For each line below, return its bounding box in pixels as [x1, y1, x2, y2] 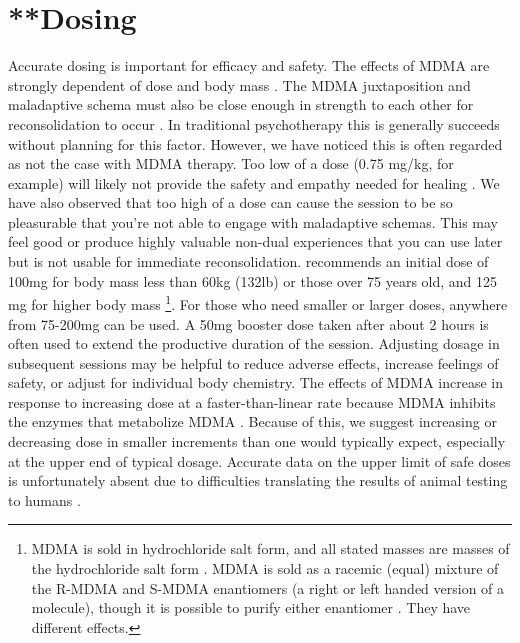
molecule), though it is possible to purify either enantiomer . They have [31, 597, 471, 618]
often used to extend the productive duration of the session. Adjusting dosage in [8, 333, 500, 354]
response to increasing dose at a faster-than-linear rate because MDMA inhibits [8, 391, 496, 412]
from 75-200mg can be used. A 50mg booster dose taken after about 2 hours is [8, 313, 489, 334]
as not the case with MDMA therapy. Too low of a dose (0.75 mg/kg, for [8, 153, 454, 174]
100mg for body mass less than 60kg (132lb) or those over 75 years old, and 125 [8, 270, 498, 291]
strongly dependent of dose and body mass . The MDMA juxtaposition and [8, 74, 471, 95]
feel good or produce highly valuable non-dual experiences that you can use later [8, 231, 503, 252]
